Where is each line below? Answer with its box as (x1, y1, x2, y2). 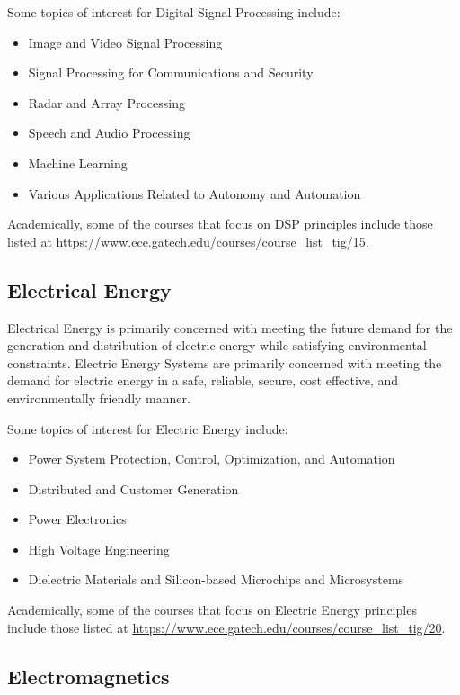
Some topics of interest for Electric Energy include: (7, 419, 288, 438)
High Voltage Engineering (28, 539, 170, 558)
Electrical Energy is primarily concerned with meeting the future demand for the (7, 318, 453, 337)
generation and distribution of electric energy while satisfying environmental (7, 336, 427, 355)
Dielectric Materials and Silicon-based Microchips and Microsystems (28, 570, 404, 589)
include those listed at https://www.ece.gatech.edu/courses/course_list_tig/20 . (7, 618, 446, 636)
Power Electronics (28, 510, 127, 528)
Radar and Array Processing (28, 93, 185, 112)
